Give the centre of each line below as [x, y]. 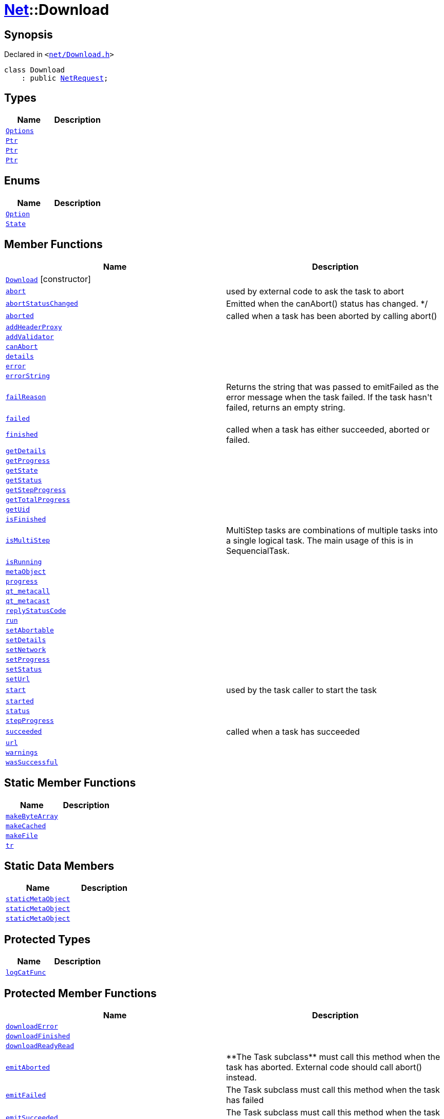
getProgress [28, 460]
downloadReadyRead [40, 1046]
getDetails [26, 451]
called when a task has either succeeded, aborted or [328, 429]
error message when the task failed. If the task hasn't [329, 397]
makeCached [26, 826]
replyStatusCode [36, 610]
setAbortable [30, 630]
